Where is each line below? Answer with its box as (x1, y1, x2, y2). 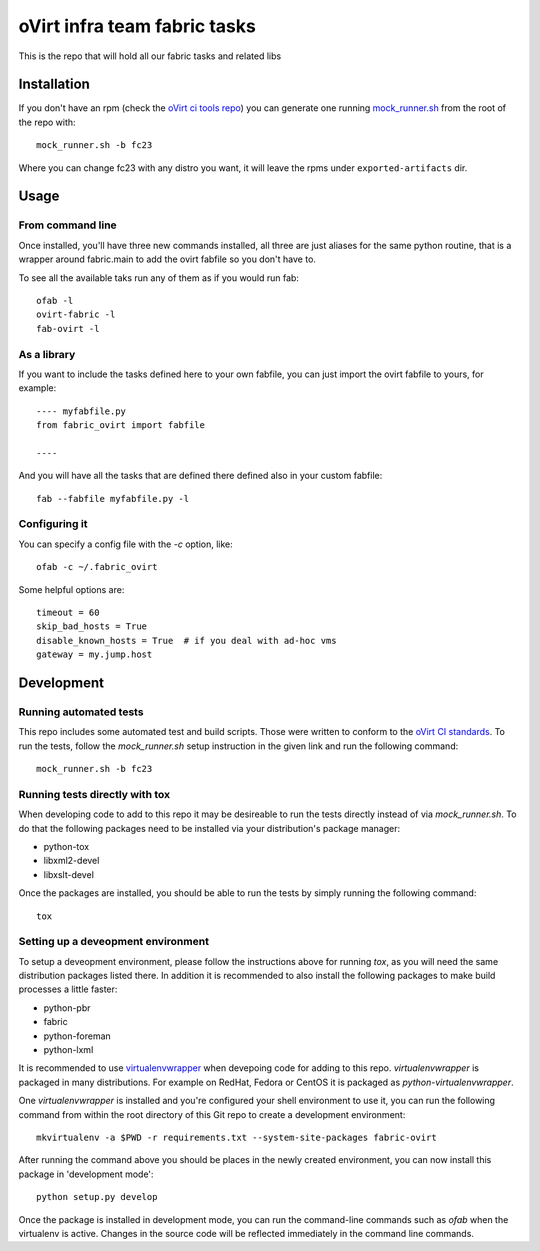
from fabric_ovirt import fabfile (36, 420, 205, 431)
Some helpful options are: (18, 583, 125, 595)
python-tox (43, 840, 90, 852)
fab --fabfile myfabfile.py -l (36, 493, 190, 504)
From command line (18, 218, 117, 232)
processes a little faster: (18, 983, 118, 995)
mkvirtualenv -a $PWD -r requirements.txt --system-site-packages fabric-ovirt (36, 1131, 437, 1143)
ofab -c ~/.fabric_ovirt (36, 561, 158, 573)
